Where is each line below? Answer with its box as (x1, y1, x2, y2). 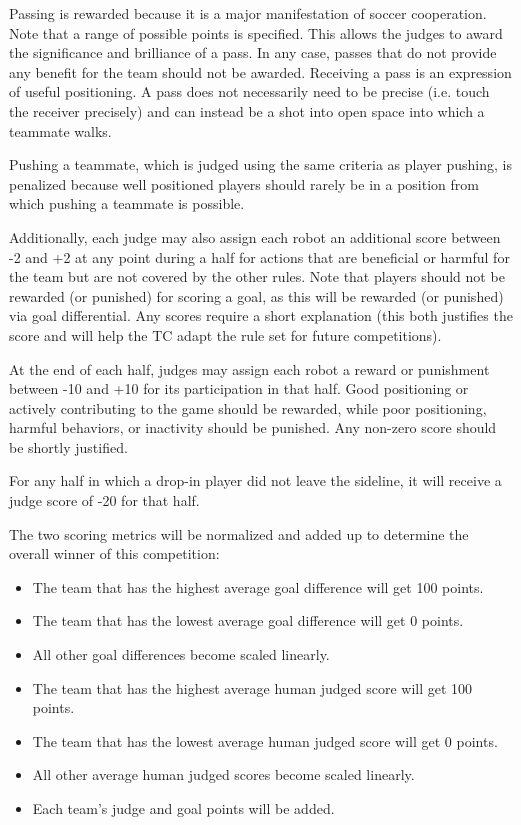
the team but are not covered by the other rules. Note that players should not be (9, 266, 505, 287)
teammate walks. (9, 120, 112, 141)
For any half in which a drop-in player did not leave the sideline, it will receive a (9, 470, 502, 491)
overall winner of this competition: (9, 543, 220, 564)
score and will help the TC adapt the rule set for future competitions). (9, 324, 442, 345)
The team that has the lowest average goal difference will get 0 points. (32, 610, 464, 631)
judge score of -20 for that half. (9, 490, 200, 511)
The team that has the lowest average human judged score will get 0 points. (32, 730, 498, 751)
